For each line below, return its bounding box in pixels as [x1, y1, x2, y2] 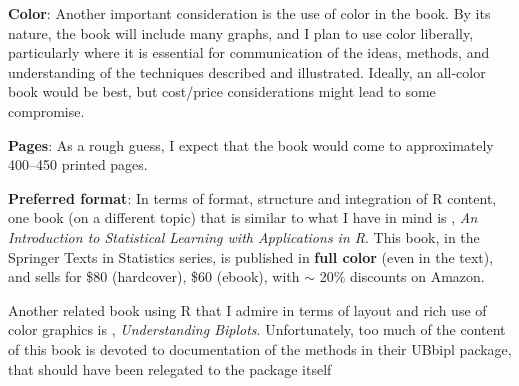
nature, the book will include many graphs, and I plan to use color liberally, [8, 22, 474, 43]
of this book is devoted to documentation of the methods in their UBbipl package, [8, 338, 512, 359]
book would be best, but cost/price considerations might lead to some [8, 81, 436, 102]
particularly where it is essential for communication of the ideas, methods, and [8, 42, 490, 63]
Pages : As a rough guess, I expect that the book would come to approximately [8, 134, 494, 155]
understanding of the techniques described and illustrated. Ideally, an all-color [8, 61, 486, 82]
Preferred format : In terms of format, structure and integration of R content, [8, 187, 497, 208]
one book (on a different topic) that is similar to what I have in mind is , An [8, 207, 478, 228]
